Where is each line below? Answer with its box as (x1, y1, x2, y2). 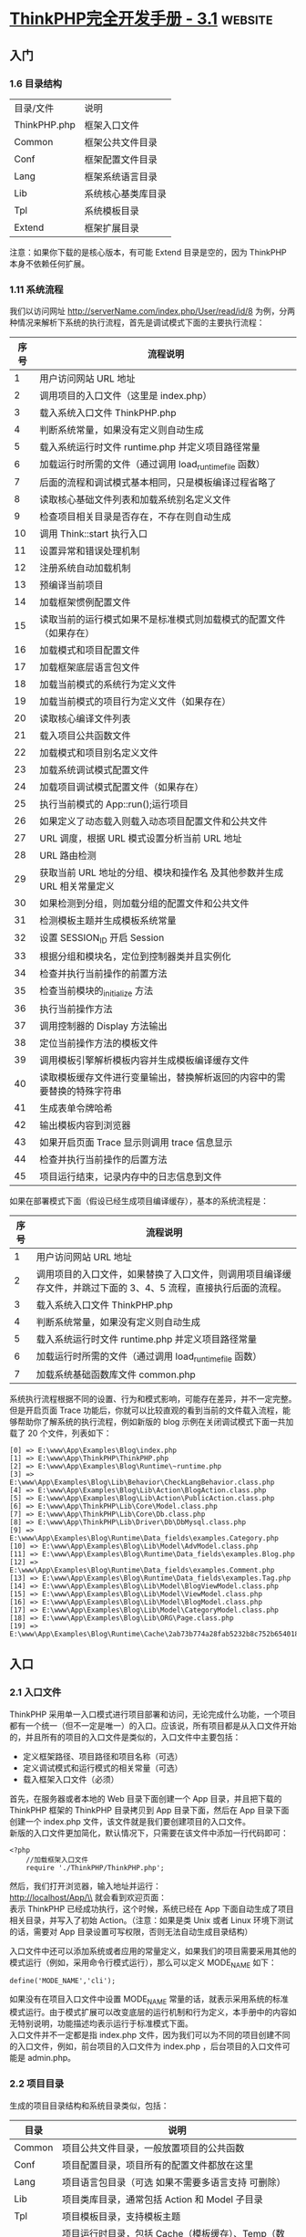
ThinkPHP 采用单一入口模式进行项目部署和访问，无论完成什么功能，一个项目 (9, 1709, 296, 1720)
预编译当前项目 (39, 579, 104, 591)
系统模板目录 (84, 204, 139, 217)
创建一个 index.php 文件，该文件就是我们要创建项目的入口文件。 (9, 1815, 251, 1826)
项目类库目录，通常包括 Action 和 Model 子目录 (62, 2192, 263, 2205)
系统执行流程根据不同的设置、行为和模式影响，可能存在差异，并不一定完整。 (9, 1393, 297, 1404)
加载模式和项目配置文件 (39, 644, 140, 657)
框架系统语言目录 (84, 170, 158, 183)
